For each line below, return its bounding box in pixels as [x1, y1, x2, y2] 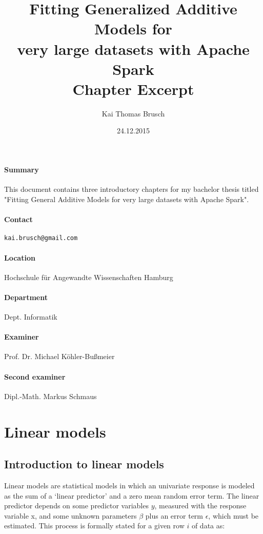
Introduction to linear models [4, 456, 164, 472]
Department [4, 291, 48, 302]
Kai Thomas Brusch [102, 108, 165, 118]
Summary [4, 164, 39, 175]
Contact [4, 214, 33, 225]
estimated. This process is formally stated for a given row [4, 520, 185, 531]
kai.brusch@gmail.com [4, 234, 78, 242]
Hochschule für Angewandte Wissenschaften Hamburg [4, 271, 173, 282]
